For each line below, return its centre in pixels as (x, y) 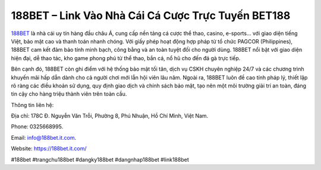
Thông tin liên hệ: (32, 105)
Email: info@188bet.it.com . (44, 137)
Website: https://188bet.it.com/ (49, 149)
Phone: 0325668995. (37, 127)
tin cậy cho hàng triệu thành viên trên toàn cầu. (69, 94)
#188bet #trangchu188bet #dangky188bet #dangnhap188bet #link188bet (100, 159)
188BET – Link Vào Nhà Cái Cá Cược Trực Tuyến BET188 (151, 15)
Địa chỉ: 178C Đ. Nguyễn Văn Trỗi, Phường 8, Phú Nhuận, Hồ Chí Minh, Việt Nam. (110, 116)
